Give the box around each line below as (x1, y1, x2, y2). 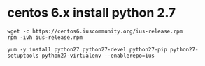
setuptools (7, 52, 39, 59)
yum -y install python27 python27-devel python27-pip (7, 46, 168, 53)
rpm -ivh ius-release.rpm (7, 33, 83, 41)
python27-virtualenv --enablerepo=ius (41, 52, 155, 59)
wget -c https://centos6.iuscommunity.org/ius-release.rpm (7, 28, 183, 35)
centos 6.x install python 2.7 (7, 5, 176, 21)
